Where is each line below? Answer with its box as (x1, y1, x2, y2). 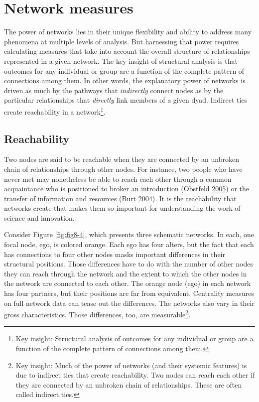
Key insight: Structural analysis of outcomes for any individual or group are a (15, 333, 254, 344)
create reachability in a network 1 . (4, 105, 106, 117)
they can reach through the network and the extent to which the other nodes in (4, 268, 247, 278)
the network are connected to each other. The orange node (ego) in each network (4, 278, 251, 288)
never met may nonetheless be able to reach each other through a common (4, 173, 232, 184)
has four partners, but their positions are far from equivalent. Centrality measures (4, 288, 254, 298)
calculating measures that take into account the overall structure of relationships (4, 46, 250, 56)
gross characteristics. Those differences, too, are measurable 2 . (4, 308, 191, 319)
